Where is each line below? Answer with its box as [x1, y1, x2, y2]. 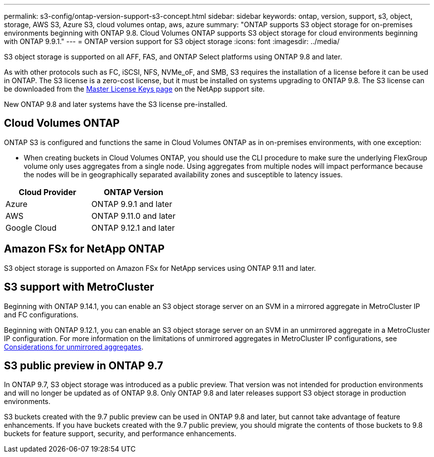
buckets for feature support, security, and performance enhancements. [4, 429, 236, 438]
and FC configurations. [4, 310, 79, 319]
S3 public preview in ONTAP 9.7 [4, 359, 163, 372]
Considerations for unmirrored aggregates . [4, 342, 144, 351]
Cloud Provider [18, 187, 76, 197]
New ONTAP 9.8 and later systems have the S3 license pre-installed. [4, 100, 227, 108]
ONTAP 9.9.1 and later [91, 199, 172, 209]
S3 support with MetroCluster [4, 281, 154, 294]
